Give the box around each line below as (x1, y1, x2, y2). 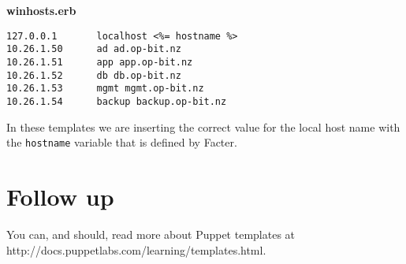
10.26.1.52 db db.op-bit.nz (6, 69, 181, 81)
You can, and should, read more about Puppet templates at (6, 225, 296, 242)
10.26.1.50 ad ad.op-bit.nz (6, 43, 181, 55)
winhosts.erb (6, 2, 76, 18)
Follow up (6, 180, 114, 212)
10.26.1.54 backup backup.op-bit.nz (6, 95, 227, 107)
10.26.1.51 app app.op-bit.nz (6, 56, 193, 68)
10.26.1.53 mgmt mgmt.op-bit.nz (6, 83, 204, 95)
